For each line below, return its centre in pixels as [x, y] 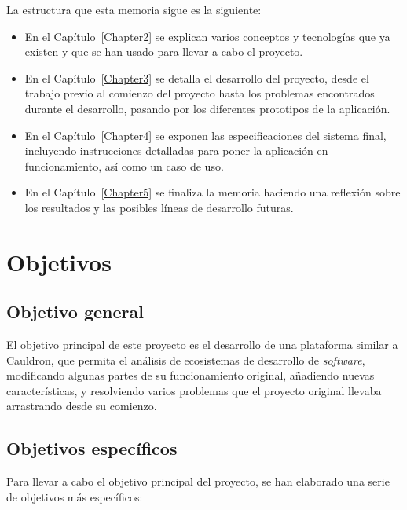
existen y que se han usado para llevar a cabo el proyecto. [164, 51]
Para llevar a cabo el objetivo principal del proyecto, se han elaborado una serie [198, 481]
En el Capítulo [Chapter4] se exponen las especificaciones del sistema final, [205, 135]
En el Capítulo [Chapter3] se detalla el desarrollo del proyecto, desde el [197, 77]
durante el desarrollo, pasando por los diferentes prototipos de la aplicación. [207, 108]
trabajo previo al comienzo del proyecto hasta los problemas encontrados [200, 93]
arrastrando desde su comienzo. [82, 406]
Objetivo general [75, 312]
